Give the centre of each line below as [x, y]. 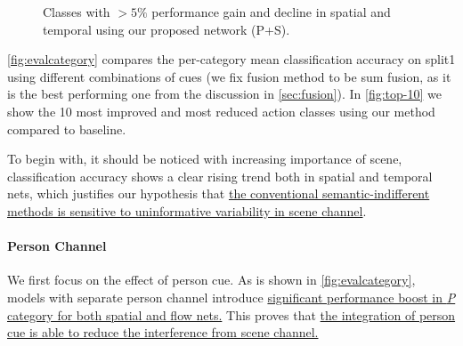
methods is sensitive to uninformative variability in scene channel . [187, 210]
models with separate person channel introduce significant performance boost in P [231, 297]
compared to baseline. [67, 129]
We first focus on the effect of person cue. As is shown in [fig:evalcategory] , [211, 280]
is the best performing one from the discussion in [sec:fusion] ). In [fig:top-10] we [224, 94]
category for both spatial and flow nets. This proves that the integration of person [231, 314]
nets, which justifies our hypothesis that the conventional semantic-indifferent [219, 193]
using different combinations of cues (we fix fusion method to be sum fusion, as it [229, 76]
